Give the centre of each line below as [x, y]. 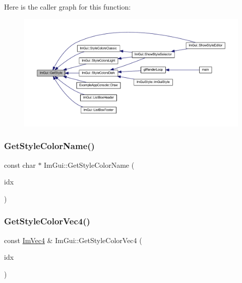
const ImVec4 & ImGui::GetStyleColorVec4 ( [73, 240]
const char [20, 164]
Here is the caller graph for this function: [68, 7]
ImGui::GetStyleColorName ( [89, 164]
